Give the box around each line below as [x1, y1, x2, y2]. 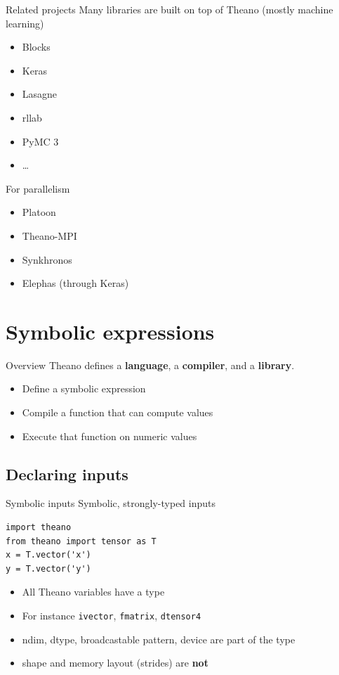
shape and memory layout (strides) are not [22, 655, 208, 670]
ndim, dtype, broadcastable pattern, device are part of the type [22, 631, 295, 646]
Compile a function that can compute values [22, 405, 213, 420]
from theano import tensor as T [6, 536, 157, 546]
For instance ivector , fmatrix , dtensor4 [22, 607, 201, 622]
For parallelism [6, 181, 70, 195]
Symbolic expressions [6, 316, 215, 345]
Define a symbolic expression [22, 381, 146, 396]
